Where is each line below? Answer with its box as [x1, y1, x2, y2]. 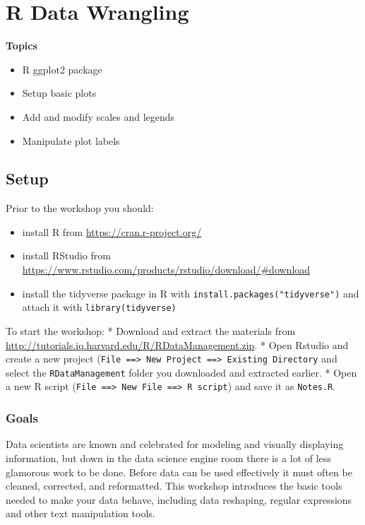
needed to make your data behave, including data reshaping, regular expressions [6, 492, 352, 507]
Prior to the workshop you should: [6, 201, 154, 216]
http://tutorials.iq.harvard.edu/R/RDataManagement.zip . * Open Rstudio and [6, 337, 349, 352]
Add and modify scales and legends [22, 109, 175, 124]
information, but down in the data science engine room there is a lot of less [6, 450, 331, 465]
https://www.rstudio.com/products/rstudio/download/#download [22, 262, 311, 277]
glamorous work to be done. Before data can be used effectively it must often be [6, 464, 352, 479]
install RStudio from [22, 248, 111, 263]
